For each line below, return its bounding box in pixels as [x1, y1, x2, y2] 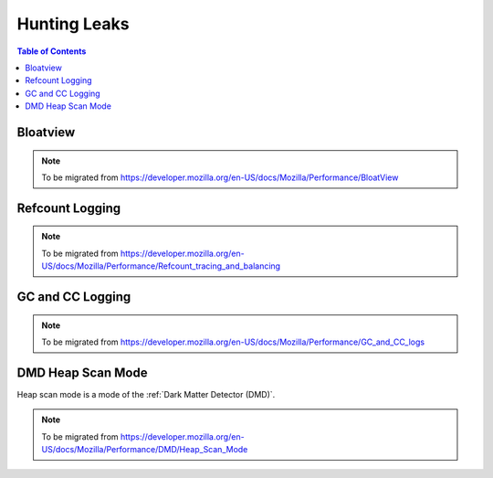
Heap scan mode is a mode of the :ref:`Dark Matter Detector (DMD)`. [16, 388, 276, 399]
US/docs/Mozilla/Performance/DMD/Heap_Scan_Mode [41, 443, 248, 454]
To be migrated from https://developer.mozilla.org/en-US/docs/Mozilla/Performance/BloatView [41, 172, 399, 183]
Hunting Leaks [16, 14, 130, 34]
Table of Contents [16, 46, 87, 57]
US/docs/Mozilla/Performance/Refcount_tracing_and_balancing [41, 260, 281, 271]
